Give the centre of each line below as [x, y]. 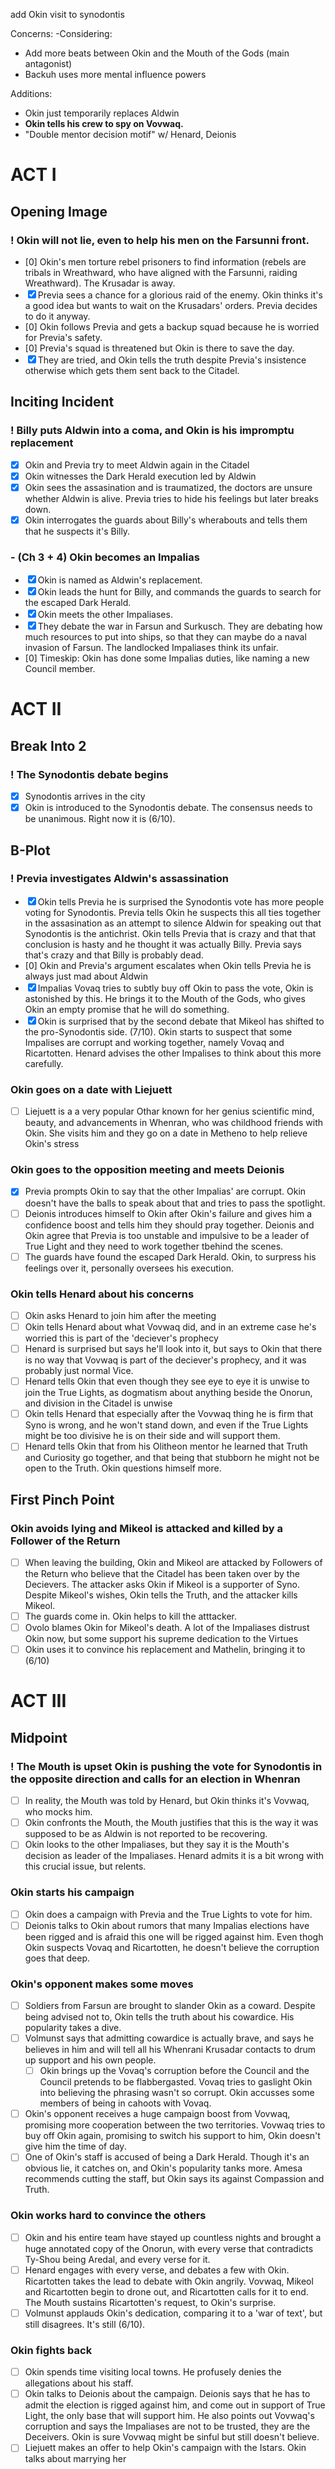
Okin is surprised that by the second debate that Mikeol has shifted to [181, 1021]
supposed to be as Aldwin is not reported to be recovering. [146, 1834]
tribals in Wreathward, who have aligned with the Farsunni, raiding [161, 272]
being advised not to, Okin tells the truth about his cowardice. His [159, 2017]
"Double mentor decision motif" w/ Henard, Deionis [130, 134]
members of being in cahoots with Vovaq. [125, 2103]
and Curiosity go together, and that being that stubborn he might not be [172, 1458]
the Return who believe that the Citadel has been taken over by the [162, 1574]
